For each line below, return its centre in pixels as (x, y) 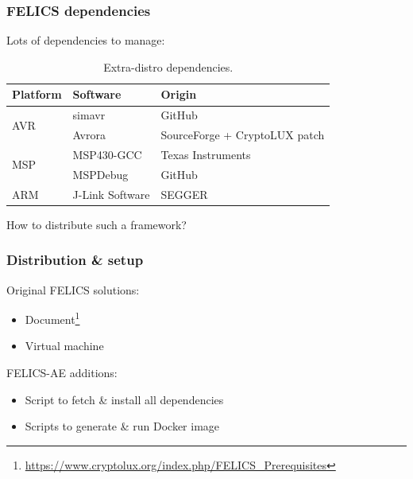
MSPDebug (100, 174)
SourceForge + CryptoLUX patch (243, 135)
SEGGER (184, 194)
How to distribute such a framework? (96, 224)
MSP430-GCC (107, 154)
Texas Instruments (206, 154)
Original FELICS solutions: (73, 289)
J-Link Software (111, 194)
